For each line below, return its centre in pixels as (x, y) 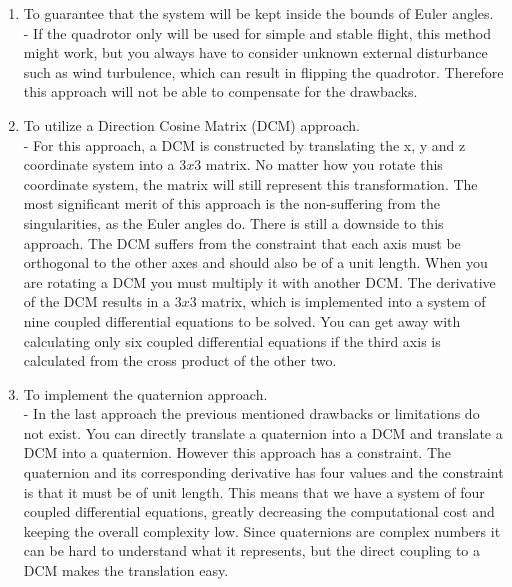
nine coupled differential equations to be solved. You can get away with (242, 320)
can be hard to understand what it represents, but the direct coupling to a (252, 550)
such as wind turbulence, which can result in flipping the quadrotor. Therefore (263, 71)
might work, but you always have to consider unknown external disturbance (255, 52)
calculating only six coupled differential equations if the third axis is (232, 340)
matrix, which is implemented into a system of (343, 301)
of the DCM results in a (97, 301)
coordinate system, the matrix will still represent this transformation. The (250, 183)
